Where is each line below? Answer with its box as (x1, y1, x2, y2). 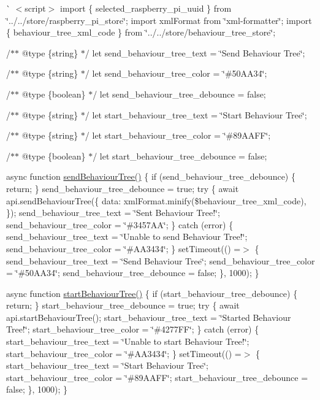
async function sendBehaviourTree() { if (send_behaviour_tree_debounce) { (6, 170, 295, 183)
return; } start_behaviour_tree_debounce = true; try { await (6, 299, 240, 312)
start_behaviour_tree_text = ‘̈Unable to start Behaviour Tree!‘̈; (6, 335, 250, 348)
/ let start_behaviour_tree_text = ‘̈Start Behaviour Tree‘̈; (85, 108, 307, 121)
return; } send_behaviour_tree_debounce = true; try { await (6, 182, 239, 194)
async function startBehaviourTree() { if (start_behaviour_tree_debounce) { (6, 287, 298, 299)
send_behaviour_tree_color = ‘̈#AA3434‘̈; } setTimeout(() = (6, 242, 241, 255)
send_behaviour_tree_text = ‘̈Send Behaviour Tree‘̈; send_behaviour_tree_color (6, 254, 315, 267)
